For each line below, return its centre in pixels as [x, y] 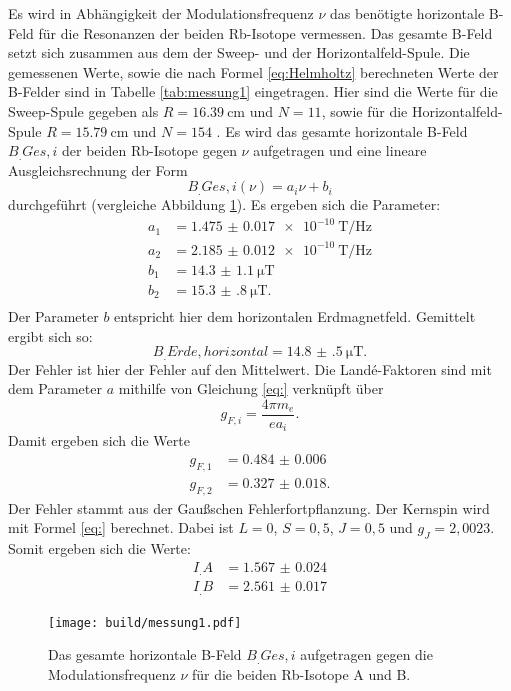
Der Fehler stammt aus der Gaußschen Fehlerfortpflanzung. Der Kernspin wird [249, 507]
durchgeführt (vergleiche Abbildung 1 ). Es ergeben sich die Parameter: [224, 204]
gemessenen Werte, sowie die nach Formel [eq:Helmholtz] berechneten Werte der [253, 71]
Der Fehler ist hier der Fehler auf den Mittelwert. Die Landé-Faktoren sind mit [250, 368]
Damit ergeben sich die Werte [99, 440]
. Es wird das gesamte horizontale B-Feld [342, 130]
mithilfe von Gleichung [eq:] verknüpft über [251, 388]
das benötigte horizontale [407, 13]
